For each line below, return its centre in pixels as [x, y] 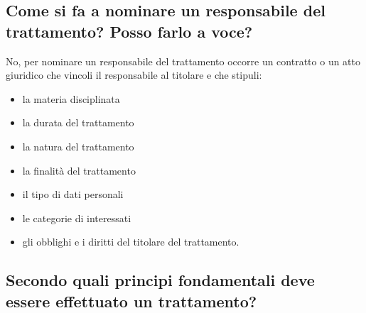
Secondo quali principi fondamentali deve [160, 280]
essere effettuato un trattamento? [131, 301]
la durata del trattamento [78, 122]
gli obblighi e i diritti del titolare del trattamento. [131, 242]
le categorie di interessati [77, 218]
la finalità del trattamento [79, 170]
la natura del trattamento [78, 146]
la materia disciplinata [71, 98]
